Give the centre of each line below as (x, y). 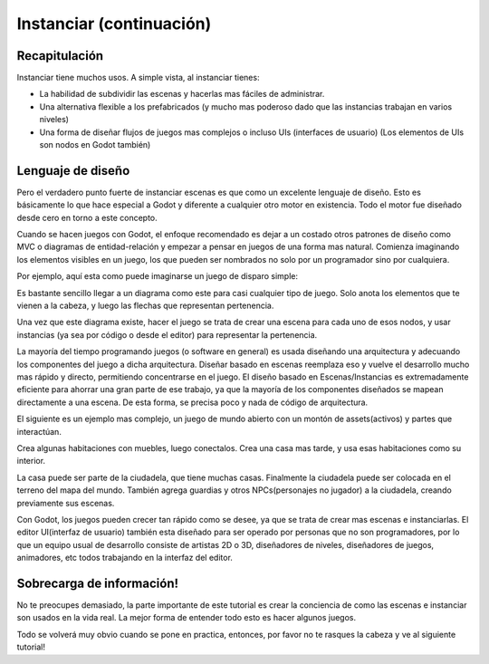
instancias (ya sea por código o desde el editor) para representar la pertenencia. (167, 334)
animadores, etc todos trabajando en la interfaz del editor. (125, 558)
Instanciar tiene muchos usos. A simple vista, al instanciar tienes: (138, 78)
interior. (31, 461)
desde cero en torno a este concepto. (87, 217)
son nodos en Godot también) (95, 145)
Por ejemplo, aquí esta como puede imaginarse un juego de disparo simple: (158, 276)
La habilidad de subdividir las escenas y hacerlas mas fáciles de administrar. (182, 94)
